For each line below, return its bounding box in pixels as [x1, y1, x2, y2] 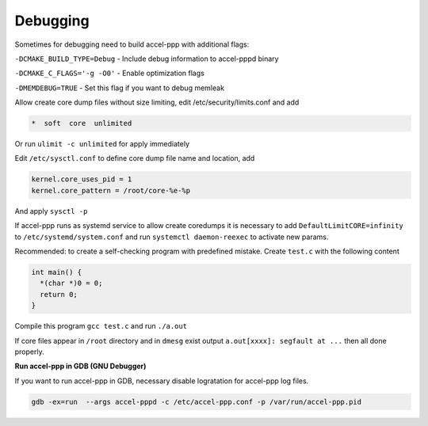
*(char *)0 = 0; [40, 279, 103, 288]
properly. [14, 347, 44, 356]
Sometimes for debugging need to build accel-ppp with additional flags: [14, 40, 250, 49]
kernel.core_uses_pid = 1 [31, 175, 132, 184]
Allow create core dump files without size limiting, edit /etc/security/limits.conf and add [14, 97, 300, 107]
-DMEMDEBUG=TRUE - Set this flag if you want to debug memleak [14, 83, 225, 93]
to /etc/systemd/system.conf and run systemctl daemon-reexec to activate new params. [14, 232, 329, 242]
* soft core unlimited [31, 119, 132, 128]
